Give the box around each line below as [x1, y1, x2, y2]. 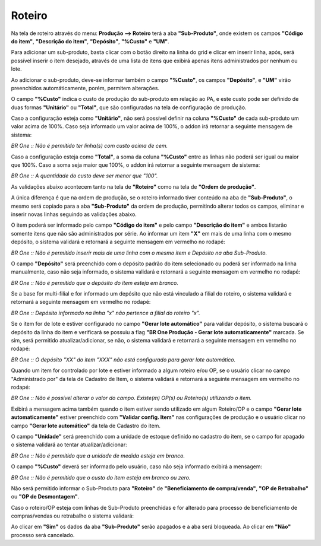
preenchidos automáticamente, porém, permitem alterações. [11, 84, 160, 91]
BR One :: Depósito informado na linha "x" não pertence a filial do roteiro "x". [11, 309, 200, 316]
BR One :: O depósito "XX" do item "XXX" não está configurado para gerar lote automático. [11, 356, 236, 363]
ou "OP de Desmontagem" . [11, 493, 80, 500]
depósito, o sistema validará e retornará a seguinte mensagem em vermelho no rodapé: [11, 238, 225, 246]
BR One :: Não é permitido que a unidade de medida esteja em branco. [11, 452, 185, 459]
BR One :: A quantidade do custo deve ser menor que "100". [11, 172, 158, 179]
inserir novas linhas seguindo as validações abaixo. [11, 211, 137, 218]
